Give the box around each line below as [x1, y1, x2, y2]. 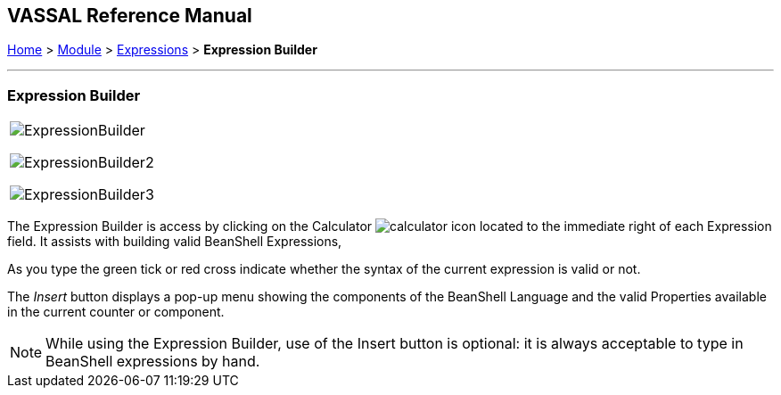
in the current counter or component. [7, 304, 225, 320]
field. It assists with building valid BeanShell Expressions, [7, 234, 342, 250]
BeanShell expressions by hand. [45, 352, 260, 371]
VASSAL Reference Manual [7, 4, 252, 27]
